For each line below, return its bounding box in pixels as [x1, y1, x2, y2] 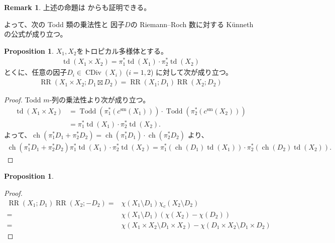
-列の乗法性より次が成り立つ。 [49, 94, 150, 105]
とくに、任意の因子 [4, 67, 67, 77]
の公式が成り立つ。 [4, 29, 67, 39]
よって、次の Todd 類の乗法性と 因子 [4, 19, 125, 29]
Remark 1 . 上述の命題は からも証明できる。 [4, 2, 151, 12]
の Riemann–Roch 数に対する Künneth [130, 19, 254, 29]
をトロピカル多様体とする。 [76, 45, 168, 56]
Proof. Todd [4, 94, 41, 105]
